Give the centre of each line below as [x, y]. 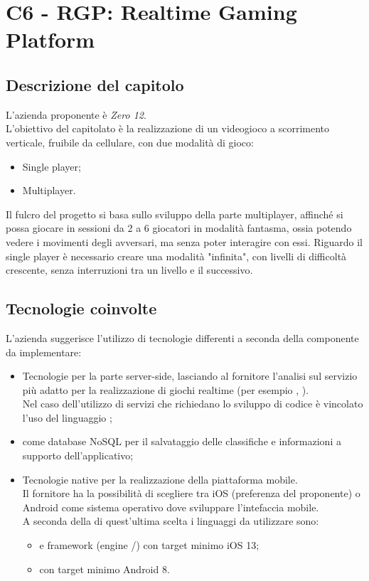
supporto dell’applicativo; [78, 455]
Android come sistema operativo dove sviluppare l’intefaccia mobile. [171, 507]
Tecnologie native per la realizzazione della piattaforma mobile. [160, 479]
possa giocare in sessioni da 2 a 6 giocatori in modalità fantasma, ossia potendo [179, 228]
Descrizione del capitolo [95, 84]
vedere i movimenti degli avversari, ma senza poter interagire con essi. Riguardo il [184, 241]
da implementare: [44, 352]
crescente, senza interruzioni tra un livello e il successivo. [129, 270]
